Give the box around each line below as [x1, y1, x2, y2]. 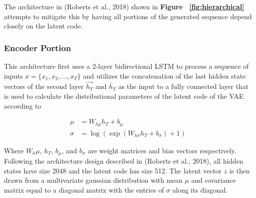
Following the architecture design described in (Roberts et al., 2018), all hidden [4, 156, 244, 166]
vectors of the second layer [4, 81, 84, 91]
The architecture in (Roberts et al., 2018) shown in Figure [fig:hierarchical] [4, 1, 245, 11]
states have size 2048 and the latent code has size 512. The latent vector [4, 165, 222, 175]
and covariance [191, 175, 236, 185]
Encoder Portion [4, 41, 71, 54]
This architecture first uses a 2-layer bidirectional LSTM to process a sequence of [4, 61, 249, 71]
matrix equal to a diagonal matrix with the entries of [4, 184, 164, 195]
